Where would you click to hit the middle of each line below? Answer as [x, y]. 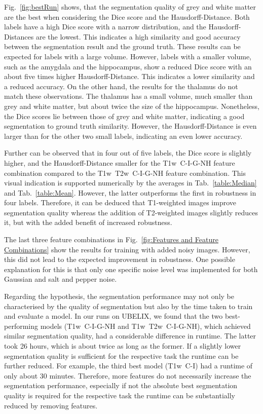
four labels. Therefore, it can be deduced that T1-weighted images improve [120, 202]
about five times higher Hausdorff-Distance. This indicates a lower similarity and [129, 76]
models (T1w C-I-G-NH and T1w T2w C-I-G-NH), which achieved [145, 326]
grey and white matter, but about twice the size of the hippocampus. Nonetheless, [132, 106]
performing [21, 326]
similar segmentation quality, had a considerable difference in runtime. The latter [130, 336]
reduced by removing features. [51, 405]
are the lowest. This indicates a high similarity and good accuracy [138, 36]
